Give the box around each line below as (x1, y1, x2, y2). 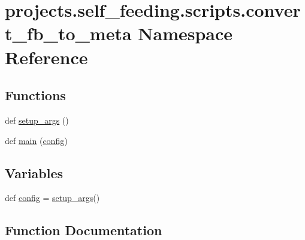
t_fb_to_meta (5, 21, 132, 46)
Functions (5, 86, 66, 104)
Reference (5, 44, 88, 69)
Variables (5, 163, 64, 182)
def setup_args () (5, 113, 69, 126)
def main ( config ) (5, 134, 68, 146)
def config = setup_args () (5, 191, 100, 204)
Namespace (138, 21, 233, 46)
